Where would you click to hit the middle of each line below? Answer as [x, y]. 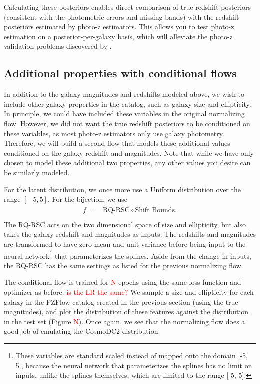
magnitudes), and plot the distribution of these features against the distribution [126, 312]
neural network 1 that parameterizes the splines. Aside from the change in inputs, [128, 255]
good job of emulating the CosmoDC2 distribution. [82, 331]
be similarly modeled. [37, 172]
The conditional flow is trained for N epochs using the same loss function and [123, 282]
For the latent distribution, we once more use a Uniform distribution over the [122, 189]
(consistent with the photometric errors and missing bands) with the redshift [122, 16]
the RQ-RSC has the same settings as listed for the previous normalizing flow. [124, 265]
